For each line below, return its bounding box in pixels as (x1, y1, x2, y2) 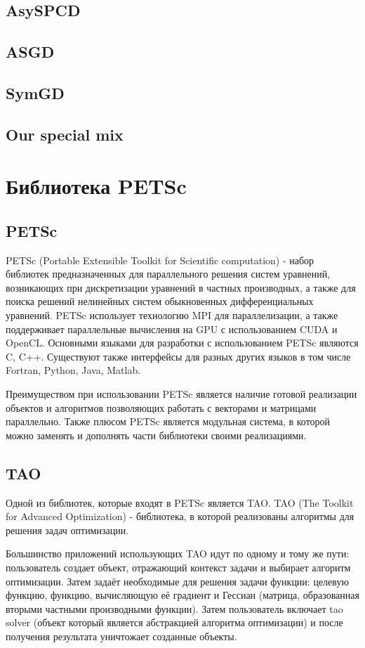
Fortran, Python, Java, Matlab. (6, 363, 141, 377)
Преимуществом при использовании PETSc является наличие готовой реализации (6, 387, 357, 401)
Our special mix (6, 123, 124, 145)
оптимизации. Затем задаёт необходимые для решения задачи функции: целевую (6, 574, 349, 588)
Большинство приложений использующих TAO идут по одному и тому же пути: (6, 546, 350, 561)
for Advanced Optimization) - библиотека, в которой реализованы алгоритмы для (6, 509, 354, 524)
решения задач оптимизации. (6, 522, 129, 537)
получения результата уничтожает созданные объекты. (6, 628, 237, 643)
